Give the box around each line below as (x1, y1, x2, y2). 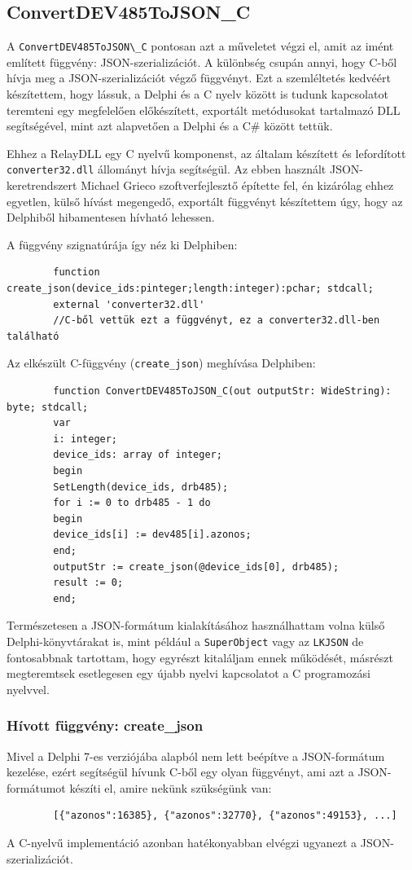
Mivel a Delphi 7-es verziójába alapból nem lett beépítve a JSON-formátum (7, 747, 385, 764)
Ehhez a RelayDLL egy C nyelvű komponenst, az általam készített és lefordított (7, 144, 406, 161)
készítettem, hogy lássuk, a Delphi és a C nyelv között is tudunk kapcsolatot (7, 86, 388, 103)
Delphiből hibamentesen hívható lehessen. (7, 209, 215, 226)
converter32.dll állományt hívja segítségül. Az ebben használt (7, 160, 327, 178)
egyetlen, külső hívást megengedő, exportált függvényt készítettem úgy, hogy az (7, 192, 403, 209)
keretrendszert (7, 177, 77, 194)
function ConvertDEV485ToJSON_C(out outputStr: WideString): (53, 385, 392, 398)
